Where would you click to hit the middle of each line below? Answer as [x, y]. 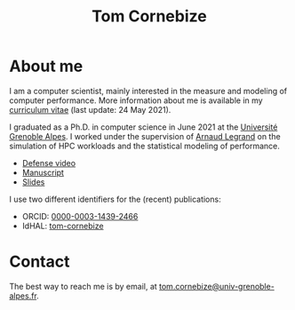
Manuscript [43, 172]
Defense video [49, 163]
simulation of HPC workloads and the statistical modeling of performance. [144, 146]
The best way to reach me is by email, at [83, 286]
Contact [40, 262]
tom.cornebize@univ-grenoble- [217, 286]
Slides [33, 182]
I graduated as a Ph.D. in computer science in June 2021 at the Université [144, 127]
